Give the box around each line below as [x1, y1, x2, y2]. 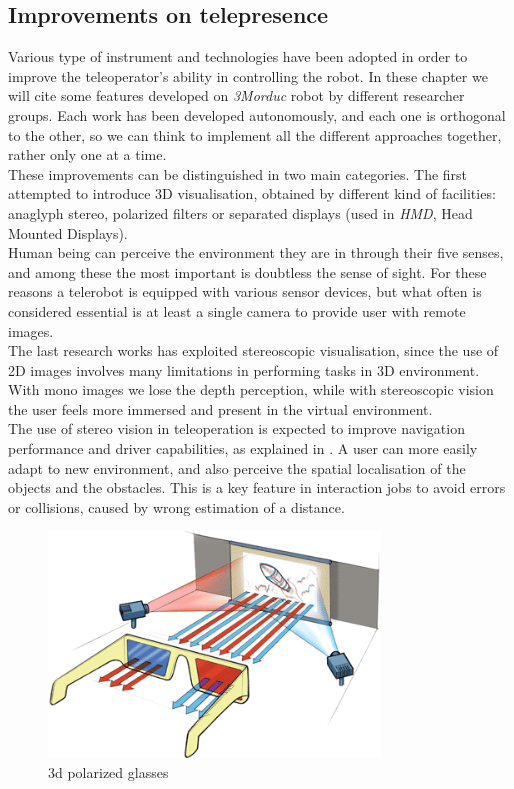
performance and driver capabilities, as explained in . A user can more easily [8, 438, 478, 459]
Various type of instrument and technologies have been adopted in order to [8, 46, 468, 67]
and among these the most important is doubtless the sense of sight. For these [8, 261, 487, 282]
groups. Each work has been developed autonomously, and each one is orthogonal [8, 104, 506, 125]
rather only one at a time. [8, 144, 167, 165]
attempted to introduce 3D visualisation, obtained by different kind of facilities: [8, 183, 496, 204]
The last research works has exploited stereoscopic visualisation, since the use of [8, 340, 499, 361]
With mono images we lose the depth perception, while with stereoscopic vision [8, 379, 494, 400]
